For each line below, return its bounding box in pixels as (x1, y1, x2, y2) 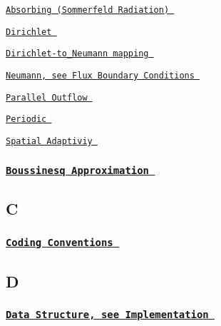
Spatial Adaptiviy (6, 136, 93, 146)
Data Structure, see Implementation (6, 308, 209, 320)
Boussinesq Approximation (6, 164, 149, 176)
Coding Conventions (6, 236, 113, 248)
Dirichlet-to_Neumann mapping (6, 49, 149, 59)
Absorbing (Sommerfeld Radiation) (6, 5, 170, 15)
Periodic (6, 114, 47, 125)
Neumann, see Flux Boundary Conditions (6, 70, 195, 81)
